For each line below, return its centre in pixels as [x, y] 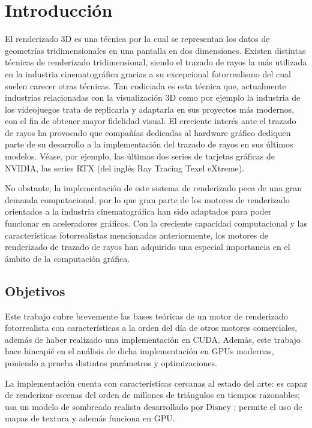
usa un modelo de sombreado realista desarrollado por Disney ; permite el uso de [154, 406]
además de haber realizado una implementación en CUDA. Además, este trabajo [153, 339]
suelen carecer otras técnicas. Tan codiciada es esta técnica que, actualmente [145, 85]
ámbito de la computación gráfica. [67, 258]
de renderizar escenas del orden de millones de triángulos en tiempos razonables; [152, 395]
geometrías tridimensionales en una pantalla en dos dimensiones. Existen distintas [155, 50]
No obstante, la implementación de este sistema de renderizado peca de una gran [154, 188]
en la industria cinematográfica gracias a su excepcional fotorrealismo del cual [148, 73]
